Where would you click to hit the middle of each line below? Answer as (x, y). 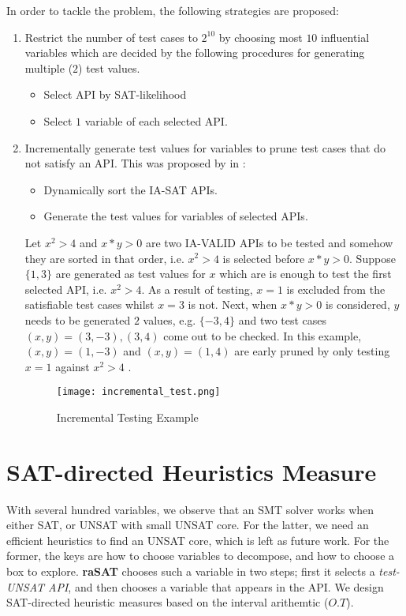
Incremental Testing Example (127, 417)
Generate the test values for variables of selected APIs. (176, 216)
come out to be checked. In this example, (263, 335)
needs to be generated (78, 319)
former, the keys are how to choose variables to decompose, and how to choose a (201, 556)
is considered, (358, 304)
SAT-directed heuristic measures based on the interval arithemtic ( (168, 602)
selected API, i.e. (66, 289)
